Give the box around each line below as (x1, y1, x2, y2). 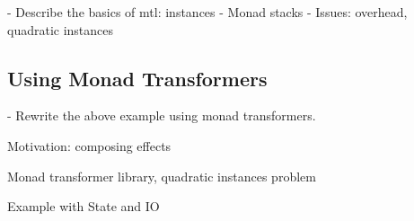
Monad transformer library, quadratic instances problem (7, 166, 316, 185)
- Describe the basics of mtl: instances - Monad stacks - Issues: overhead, (7, 3, 408, 21)
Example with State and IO (7, 197, 160, 216)
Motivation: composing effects (7, 136, 172, 155)
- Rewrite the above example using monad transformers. (7, 106, 316, 125)
